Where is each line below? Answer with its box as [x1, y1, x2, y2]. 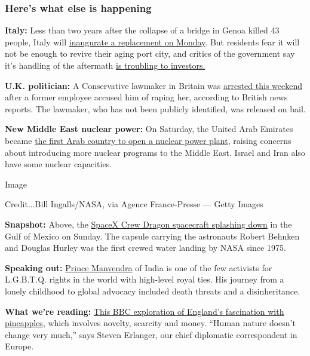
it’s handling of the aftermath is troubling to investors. [5, 59, 205, 71]
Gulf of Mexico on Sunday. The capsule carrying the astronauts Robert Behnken [5, 229, 300, 242]
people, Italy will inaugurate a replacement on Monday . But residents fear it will [5, 35, 300, 48]
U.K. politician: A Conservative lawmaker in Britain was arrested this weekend [5, 79, 303, 91]
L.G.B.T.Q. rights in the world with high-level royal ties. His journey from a [5, 273, 284, 286]
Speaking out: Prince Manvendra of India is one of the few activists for [5, 261, 272, 274]
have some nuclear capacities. [5, 158, 112, 170]
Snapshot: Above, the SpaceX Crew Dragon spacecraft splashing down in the [5, 217, 292, 230]
